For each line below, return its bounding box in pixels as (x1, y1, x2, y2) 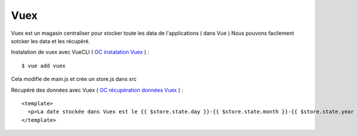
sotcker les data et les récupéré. (11, 37, 90, 44)
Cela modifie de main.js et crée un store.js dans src (11, 76, 137, 83)
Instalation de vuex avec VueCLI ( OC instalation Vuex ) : (11, 48, 150, 56)
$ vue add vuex (21, 62, 66, 69)
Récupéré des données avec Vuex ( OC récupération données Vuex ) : (11, 86, 184, 93)
